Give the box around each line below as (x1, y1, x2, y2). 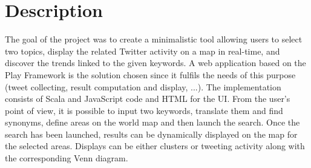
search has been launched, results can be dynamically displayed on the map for (5, 127, 298, 140)
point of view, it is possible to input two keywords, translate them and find (5, 104, 283, 116)
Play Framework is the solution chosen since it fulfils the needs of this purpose (5, 68, 296, 81)
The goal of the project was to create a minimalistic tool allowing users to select (5, 33, 303, 45)
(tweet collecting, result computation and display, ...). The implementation (5, 80, 281, 93)
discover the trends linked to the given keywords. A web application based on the (5, 56, 306, 69)
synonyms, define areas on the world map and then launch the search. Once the (5, 116, 300, 129)
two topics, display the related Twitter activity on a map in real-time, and (5, 44, 280, 57)
